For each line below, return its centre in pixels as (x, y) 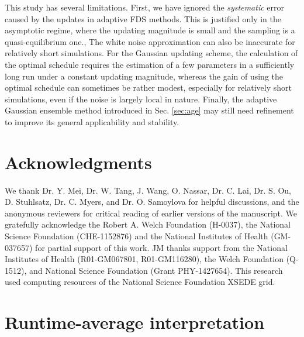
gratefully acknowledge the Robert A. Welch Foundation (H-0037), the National (148, 224)
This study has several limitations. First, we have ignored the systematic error (144, 7)
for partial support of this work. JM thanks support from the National (161, 247)
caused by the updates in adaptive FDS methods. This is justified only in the (143, 18)
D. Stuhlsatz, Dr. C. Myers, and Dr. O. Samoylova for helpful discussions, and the (152, 202)
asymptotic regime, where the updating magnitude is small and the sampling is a (150, 30)
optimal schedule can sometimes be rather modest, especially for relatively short (148, 87)
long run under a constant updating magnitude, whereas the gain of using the (144, 76)
